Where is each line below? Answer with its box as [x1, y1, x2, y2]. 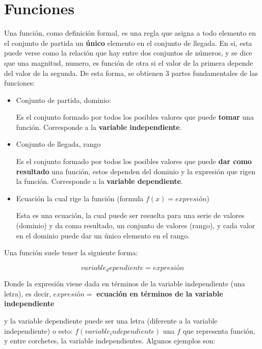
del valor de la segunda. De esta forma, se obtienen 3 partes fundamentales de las [4, 67, 258, 78]
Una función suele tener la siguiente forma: [4, 247, 138, 258]
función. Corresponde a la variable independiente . [16, 121, 182, 132]
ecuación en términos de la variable [96, 288, 223, 299]
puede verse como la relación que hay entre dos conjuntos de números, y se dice [4, 47, 252, 58]
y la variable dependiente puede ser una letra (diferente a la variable [4, 315, 218, 326]
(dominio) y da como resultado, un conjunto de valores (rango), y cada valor [16, 220, 255, 231]
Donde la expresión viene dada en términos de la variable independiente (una [4, 278, 245, 289]
